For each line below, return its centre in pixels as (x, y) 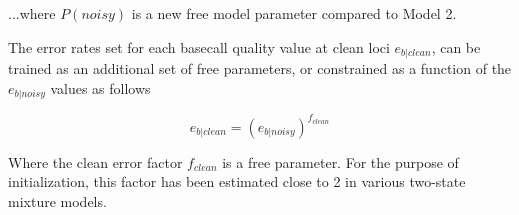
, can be (456, 46)
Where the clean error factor (95, 161)
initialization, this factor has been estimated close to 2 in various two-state (237, 181)
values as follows (100, 87)
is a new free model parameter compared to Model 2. (294, 13)
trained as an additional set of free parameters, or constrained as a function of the (260, 68)
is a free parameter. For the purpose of (340, 161)
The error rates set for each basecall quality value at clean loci (199, 46)
